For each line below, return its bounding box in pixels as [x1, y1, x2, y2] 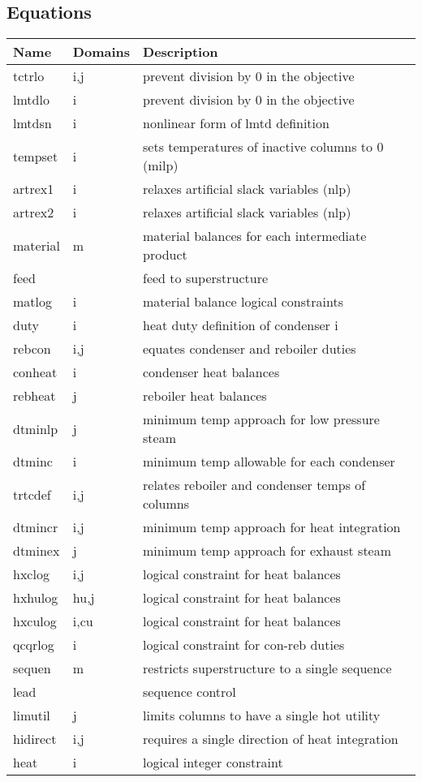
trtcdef [13, 484, 51, 504]
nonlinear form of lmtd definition [143, 114, 329, 133]
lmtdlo [13, 90, 50, 110]
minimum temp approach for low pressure [143, 410, 380, 429]
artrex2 [13, 203, 54, 222]
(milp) [143, 156, 179, 175]
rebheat [13, 386, 56, 406]
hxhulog [13, 588, 58, 608]
